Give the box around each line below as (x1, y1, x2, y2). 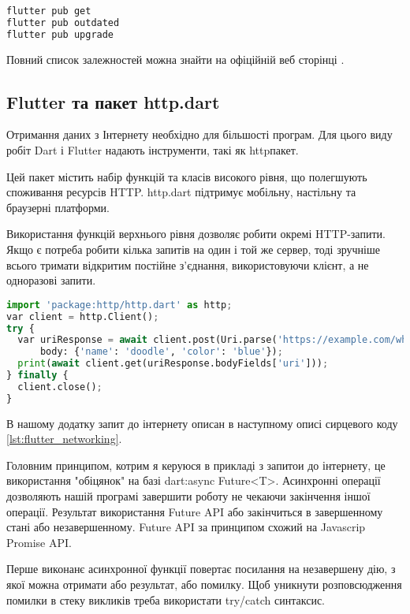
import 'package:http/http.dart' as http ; (6, 299, 233, 311)
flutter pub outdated (6, 17, 120, 28)
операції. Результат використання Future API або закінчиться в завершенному (6, 503, 383, 519)
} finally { (6, 370, 69, 381)
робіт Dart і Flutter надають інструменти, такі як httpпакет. (6, 142, 299, 158)
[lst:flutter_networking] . (6, 430, 122, 447)
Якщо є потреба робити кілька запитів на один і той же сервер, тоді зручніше (6, 240, 380, 257)
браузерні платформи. (6, 199, 110, 215)
